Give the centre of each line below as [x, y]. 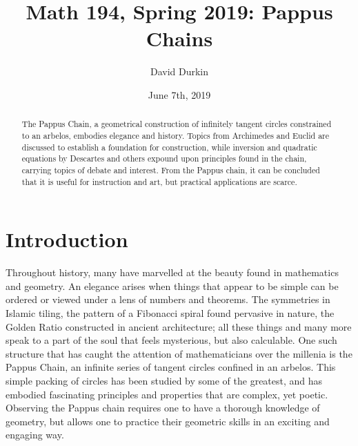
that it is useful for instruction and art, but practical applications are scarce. [159, 181]
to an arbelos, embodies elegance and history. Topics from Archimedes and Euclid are [176, 135]
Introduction [67, 239]
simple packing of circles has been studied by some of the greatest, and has [164, 380]
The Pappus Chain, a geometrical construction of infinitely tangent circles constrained [177, 124]
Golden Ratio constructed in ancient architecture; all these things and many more [179, 326]
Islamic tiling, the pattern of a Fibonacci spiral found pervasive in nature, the [170, 312]
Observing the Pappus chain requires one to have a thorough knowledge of [163, 408]
